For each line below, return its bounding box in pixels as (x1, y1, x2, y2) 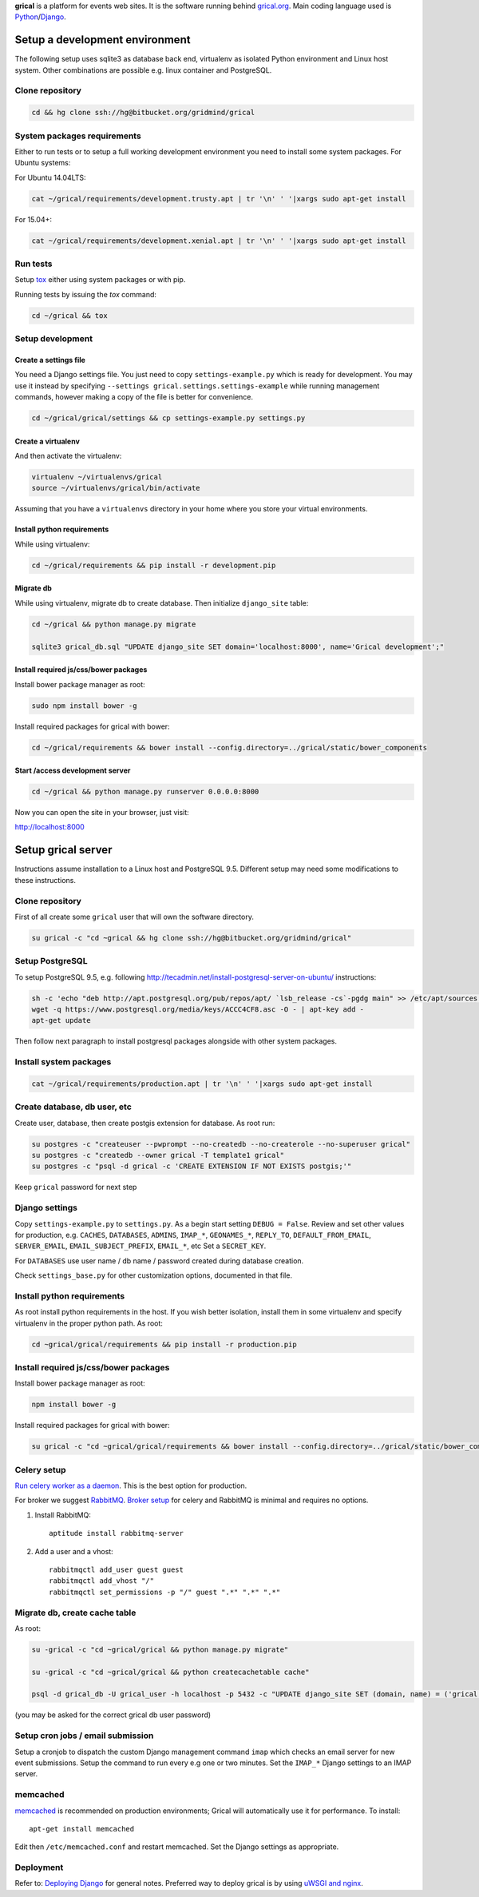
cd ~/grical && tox (31, 311, 108, 320)
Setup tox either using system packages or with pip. (14, 275, 186, 284)
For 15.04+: (14, 214, 52, 224)
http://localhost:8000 (14, 822, 85, 832)
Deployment (14, 1862, 64, 1873)
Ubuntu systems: (14, 158, 71, 168)
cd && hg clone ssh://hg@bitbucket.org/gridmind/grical (31, 108, 255, 117)
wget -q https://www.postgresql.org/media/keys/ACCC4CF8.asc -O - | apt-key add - (31, 1005, 365, 1014)
